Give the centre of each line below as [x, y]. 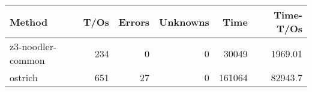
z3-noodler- [33, 46]
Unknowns [184, 22]
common [27, 60]
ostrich [24, 77]
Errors [134, 22]
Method [29, 22]
